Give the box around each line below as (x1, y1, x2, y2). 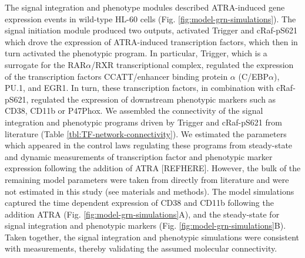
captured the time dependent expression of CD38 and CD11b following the (5, 196, 274, 209)
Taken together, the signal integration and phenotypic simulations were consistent (5, 230, 300, 243)
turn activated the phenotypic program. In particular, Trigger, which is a (5, 47, 267, 59)
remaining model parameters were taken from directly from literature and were (5, 173, 289, 185)
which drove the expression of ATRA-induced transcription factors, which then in (5, 35, 298, 47)
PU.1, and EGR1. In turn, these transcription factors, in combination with (5, 82, 274, 94)
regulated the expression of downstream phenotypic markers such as (31, 93, 276, 105)
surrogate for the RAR (5, 58, 86, 70)
